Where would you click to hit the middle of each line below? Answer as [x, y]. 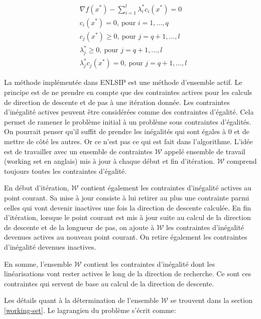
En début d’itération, [37, 188]
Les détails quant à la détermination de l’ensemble [82, 300]
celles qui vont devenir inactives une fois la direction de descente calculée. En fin [128, 207]
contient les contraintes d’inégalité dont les [150, 263]
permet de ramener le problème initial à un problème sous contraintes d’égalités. [128, 121]
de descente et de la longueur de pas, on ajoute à [79, 227]
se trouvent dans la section [211, 300]
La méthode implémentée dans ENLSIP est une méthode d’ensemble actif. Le [123, 82]
